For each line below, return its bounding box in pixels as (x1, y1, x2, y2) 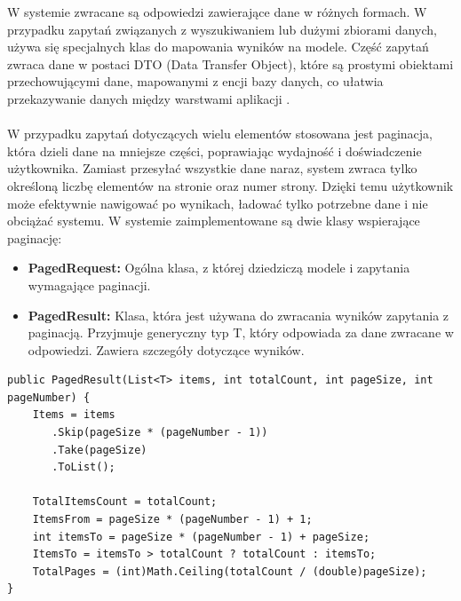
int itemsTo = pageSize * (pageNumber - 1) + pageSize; (32, 530, 370, 543)
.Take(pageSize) (52, 443, 147, 456)
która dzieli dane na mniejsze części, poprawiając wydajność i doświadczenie (7, 141, 422, 160)
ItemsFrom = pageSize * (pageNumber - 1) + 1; (32, 513, 313, 526)
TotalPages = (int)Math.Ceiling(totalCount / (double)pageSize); (32, 565, 427, 578)
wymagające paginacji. (28, 275, 151, 294)
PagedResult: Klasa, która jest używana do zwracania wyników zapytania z (28, 305, 449, 324)
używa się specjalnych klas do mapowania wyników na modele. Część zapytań (7, 37, 429, 56)
